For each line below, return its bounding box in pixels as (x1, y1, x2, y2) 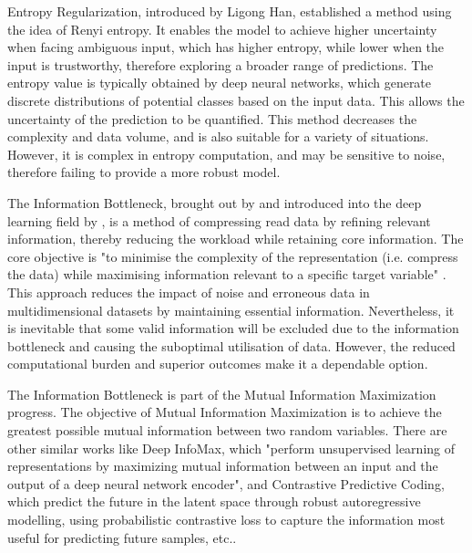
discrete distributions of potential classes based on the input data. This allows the (7, 90, 465, 110)
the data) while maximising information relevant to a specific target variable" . (7, 265, 446, 284)
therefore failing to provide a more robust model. (7, 162, 281, 182)
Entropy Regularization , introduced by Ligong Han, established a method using (7, 2, 452, 20)
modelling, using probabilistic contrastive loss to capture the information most (7, 510, 446, 529)
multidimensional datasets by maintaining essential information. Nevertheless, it (7, 300, 455, 319)
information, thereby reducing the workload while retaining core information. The (7, 229, 464, 248)
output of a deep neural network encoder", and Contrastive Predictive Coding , (7, 474, 445, 493)
